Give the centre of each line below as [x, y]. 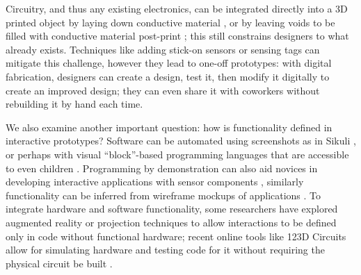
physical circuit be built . [59, 263]
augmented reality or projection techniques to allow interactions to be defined [171, 222]
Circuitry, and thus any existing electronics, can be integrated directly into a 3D [177, 8]
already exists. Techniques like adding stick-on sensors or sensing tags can [163, 49]
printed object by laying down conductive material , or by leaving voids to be [170, 22]
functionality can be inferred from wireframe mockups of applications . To [163, 195]
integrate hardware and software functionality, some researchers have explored [172, 209]
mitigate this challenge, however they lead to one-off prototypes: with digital [169, 63]
